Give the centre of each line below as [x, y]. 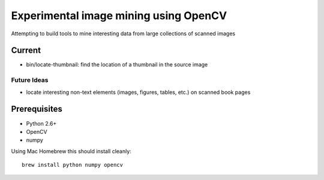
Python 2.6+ [41, 123]
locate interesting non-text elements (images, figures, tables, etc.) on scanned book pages [138, 92]
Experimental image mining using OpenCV [119, 16]
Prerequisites [37, 109]
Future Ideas [30, 80]
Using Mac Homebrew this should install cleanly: [71, 151]
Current [26, 51]
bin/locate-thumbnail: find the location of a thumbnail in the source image [117, 65]
